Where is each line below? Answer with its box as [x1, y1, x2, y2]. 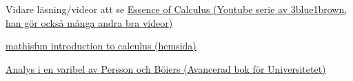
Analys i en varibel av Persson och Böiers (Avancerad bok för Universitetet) [6, 61, 326, 76]
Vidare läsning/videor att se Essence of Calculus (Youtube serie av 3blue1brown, [6, 2, 347, 16]
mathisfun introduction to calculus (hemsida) [6, 38, 196, 53]
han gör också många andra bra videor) [6, 15, 173, 30]
